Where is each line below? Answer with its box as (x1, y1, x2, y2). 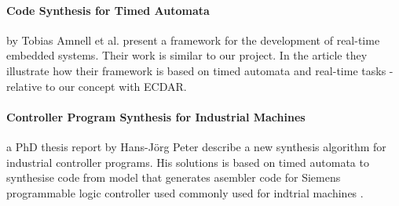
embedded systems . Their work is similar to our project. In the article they (6, 47, 368, 63)
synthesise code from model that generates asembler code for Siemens (6, 169, 341, 186)
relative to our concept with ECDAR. (6, 78, 187, 94)
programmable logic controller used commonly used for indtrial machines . (6, 184, 364, 201)
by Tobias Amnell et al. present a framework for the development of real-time (6, 31, 380, 48)
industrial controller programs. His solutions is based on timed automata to (6, 154, 369, 170)
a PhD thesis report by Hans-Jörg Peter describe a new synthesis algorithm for (6, 138, 386, 154)
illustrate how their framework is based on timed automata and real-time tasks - (6, 62, 394, 78)
